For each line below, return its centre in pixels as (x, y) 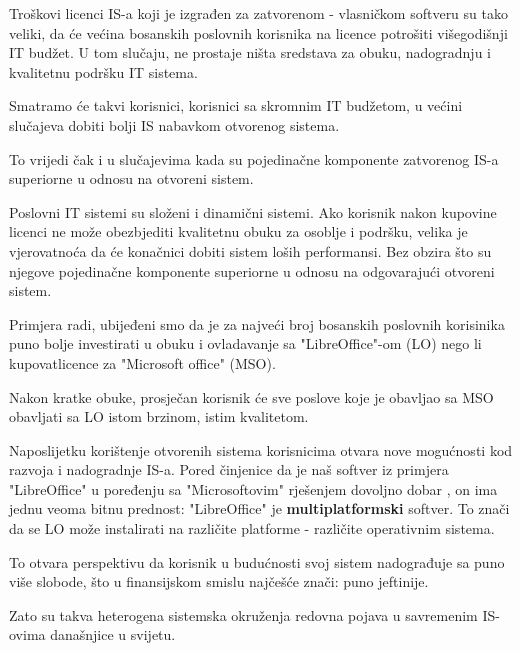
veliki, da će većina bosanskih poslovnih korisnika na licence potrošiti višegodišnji (258, 32)
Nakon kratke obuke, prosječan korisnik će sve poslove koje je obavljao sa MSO (251, 396)
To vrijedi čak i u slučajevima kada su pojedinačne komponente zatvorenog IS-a (254, 158)
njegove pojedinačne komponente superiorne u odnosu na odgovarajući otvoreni (252, 270)
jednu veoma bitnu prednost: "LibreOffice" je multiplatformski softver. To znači (259, 508)
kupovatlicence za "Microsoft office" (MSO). (142, 362)
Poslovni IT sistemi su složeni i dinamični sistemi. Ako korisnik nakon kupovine (253, 211)
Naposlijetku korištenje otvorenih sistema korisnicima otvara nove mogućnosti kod (261, 449)
